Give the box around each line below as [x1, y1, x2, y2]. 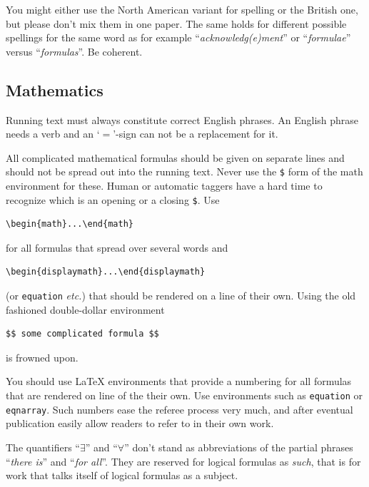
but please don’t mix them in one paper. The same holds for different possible [6, 16, 347, 31]
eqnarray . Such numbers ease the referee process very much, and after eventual [6, 401, 353, 416]
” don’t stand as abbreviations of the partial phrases [124, 439, 353, 454]
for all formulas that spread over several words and [6, 240, 228, 255]
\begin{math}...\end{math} [6, 219, 133, 230]
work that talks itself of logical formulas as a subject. [6, 468, 238, 483]
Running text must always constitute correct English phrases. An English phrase [6, 112, 359, 127]
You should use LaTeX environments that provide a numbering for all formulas [6, 374, 352, 389]
